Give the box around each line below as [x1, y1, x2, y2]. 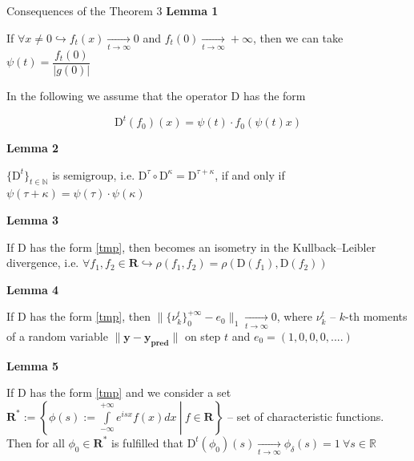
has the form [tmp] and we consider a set [30, 384, 231, 401]
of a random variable [6, 327, 108, 344]
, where [276, 308, 312, 325]
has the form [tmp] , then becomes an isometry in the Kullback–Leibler [30, 238, 376, 255]
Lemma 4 [6, 281, 59, 297]
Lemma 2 [6, 140, 59, 156]
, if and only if [215, 166, 285, 183]
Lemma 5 [6, 357, 59, 374]
